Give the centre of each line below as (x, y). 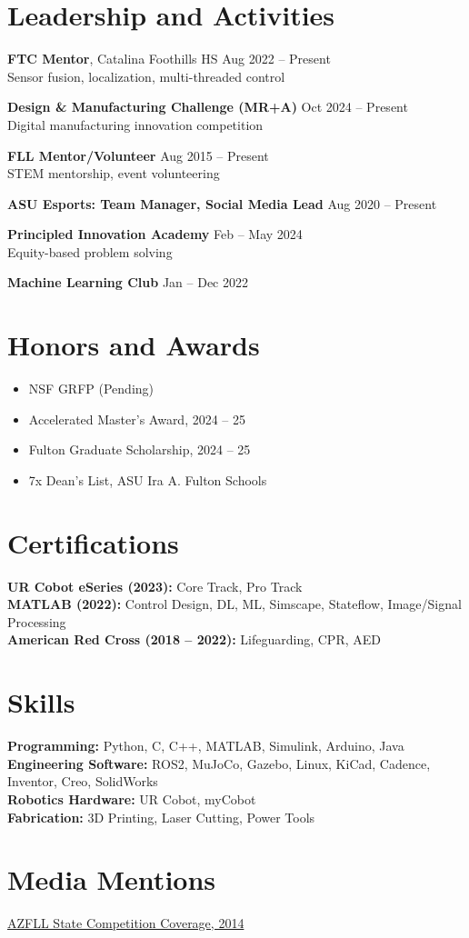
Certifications (93, 542)
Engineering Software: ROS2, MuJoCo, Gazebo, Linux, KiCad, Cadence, (219, 763)
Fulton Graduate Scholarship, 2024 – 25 (140, 449)
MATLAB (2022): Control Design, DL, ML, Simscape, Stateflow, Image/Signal (234, 604)
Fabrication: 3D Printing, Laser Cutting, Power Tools (161, 817)
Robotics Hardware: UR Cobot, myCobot (132, 798)
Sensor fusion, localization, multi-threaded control (146, 76)
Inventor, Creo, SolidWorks (83, 781)
